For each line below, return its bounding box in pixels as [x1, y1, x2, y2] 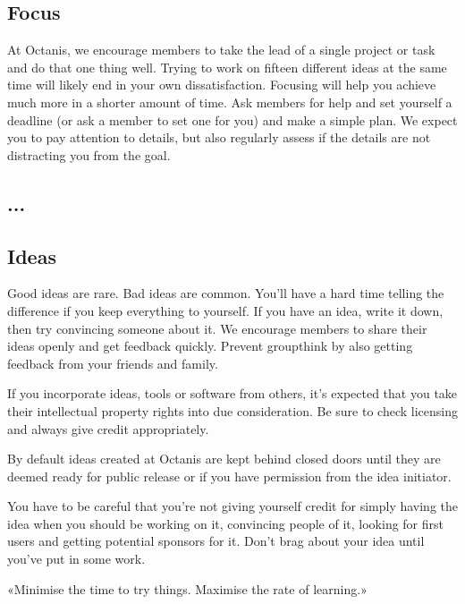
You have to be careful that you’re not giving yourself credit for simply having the [7, 497, 458, 515]
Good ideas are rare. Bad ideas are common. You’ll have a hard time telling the [7, 284, 444, 302]
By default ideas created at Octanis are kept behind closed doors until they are [7, 449, 441, 468]
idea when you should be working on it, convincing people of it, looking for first [7, 514, 444, 532]
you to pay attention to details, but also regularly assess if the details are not [7, 128, 431, 147]
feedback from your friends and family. [7, 353, 218, 372]
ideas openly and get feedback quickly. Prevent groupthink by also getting [7, 336, 413, 355]
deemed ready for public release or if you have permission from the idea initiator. [7, 466, 452, 485]
